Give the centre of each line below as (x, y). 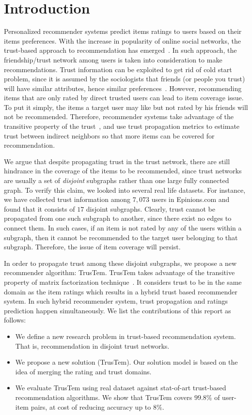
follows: (15, 320)
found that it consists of (39, 208)
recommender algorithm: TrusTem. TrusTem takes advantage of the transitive (119, 272)
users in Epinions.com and (190, 199)
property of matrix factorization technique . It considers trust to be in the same (123, 282)
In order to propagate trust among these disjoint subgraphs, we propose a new (120, 263)
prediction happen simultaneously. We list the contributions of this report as (118, 310)
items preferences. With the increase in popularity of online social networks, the (123, 40)
